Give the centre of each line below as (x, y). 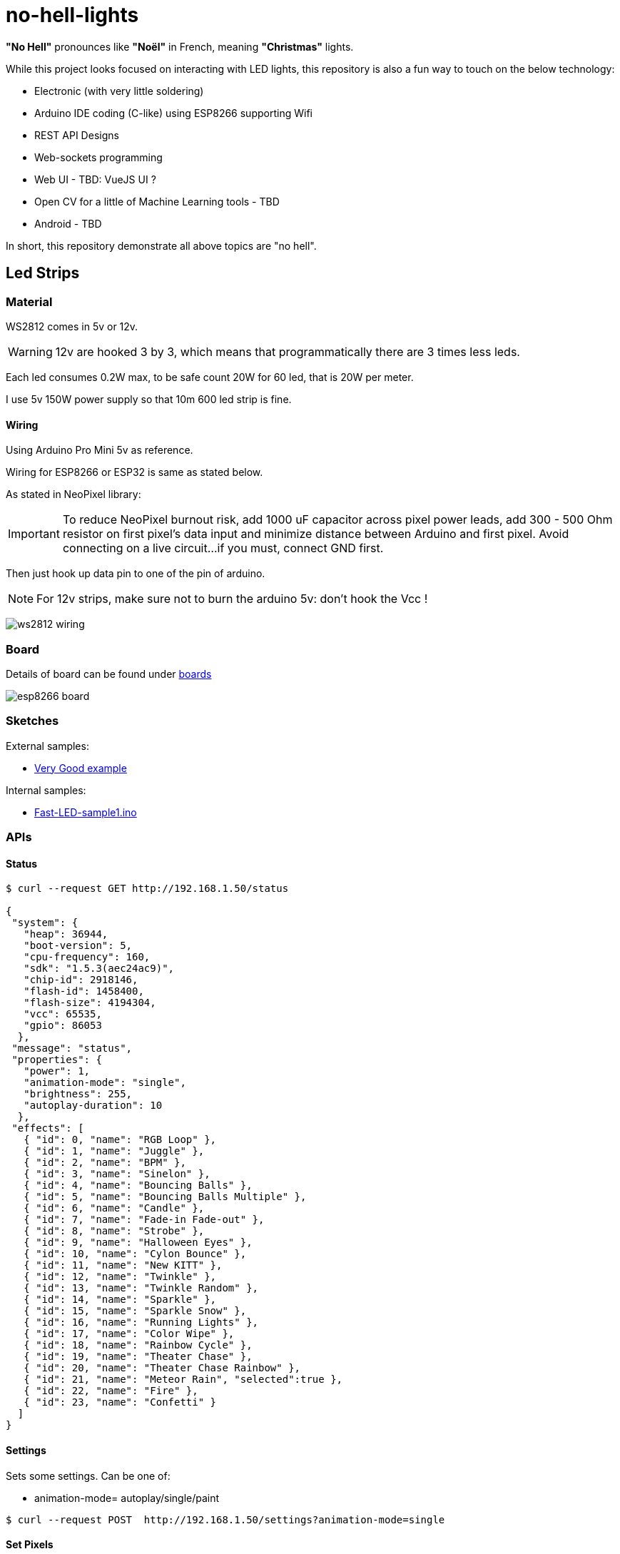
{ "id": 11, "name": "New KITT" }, (123, 1265)
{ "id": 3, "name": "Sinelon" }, (117, 1174)
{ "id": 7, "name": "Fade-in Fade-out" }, (144, 1220)
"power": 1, (57, 1071)
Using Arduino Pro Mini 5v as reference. (100, 450)
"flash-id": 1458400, (84, 991)
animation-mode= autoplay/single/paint (127, 1498)
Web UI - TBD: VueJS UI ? (95, 179)
